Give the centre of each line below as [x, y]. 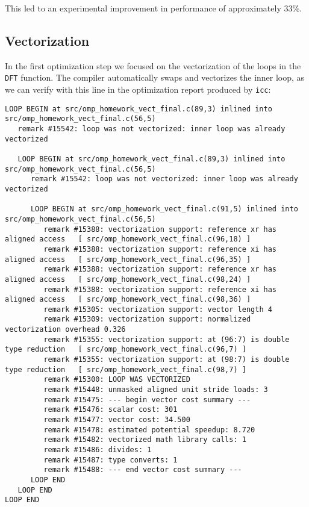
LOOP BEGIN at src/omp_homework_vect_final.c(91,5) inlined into [164, 209]
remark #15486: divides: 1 [98, 450]
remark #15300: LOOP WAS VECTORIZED [117, 380]
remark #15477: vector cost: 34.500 [117, 420]
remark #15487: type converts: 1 [111, 460]
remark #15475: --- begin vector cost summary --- [147, 400]
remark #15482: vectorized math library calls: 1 [145, 440]
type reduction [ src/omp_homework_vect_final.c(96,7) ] [126, 350]
